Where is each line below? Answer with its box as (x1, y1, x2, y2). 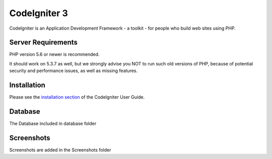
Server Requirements (9, 38, 78, 47)
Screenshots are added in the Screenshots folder (9, 146, 111, 153)
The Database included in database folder (9, 121, 97, 127)
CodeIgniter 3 (9, 8, 68, 19)
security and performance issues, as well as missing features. (9, 68, 138, 74)
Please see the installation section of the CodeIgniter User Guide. (9, 94, 145, 100)
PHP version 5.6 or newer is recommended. (9, 51, 100, 57)
